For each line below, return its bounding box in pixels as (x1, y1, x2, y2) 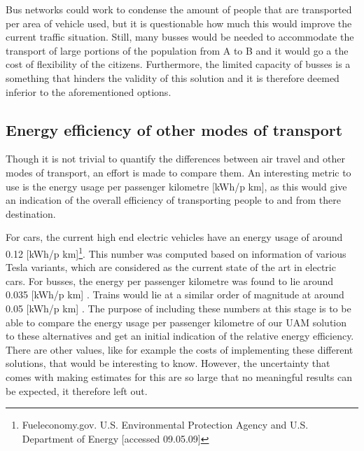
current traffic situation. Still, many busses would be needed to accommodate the (6, 29, 354, 44)
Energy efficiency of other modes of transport (6, 118, 343, 140)
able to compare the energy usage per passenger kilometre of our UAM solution (6, 314, 347, 329)
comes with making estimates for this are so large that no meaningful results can (6, 369, 352, 384)
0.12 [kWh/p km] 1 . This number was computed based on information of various (6, 244, 346, 261)
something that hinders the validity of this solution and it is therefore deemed (6, 70, 339, 85)
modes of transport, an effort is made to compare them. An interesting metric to (6, 165, 351, 179)
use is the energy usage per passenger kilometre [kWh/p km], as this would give (6, 179, 347, 193)
